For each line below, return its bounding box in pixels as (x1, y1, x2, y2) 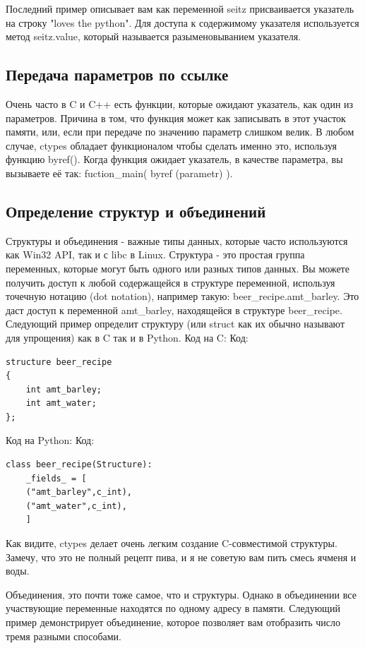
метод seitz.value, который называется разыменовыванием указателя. (6, 29, 301, 44)
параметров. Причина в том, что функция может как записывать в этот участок (6, 110, 346, 125)
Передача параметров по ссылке (6, 64, 229, 85)
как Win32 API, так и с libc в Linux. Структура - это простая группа (6, 247, 305, 262)
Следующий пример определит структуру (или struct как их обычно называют (6, 316, 345, 331)
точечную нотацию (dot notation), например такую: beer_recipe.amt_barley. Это (6, 289, 359, 304)
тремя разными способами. (6, 628, 121, 643)
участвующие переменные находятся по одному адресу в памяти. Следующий (6, 601, 340, 616)
